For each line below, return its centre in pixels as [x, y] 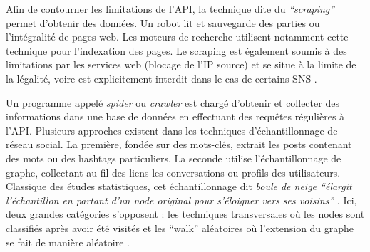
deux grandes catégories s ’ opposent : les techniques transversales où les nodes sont [185, 214]
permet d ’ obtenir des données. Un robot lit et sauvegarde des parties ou [163, 22]
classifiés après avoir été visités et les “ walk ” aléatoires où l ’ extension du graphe [180, 227]
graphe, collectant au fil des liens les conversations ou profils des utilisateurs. [173, 172]
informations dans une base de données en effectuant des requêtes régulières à [175, 116]
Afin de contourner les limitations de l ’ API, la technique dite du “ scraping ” [170, 9]
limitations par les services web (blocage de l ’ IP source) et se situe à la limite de [181, 64]
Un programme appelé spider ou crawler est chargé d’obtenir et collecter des [173, 102]
